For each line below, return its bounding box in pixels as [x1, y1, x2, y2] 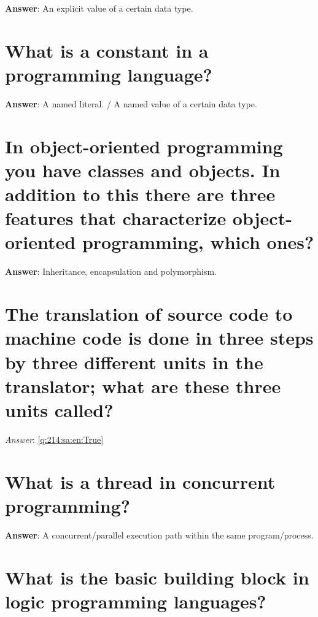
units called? [5, 397, 114, 422]
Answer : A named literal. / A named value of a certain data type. [5, 97, 257, 110]
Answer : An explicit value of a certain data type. [5, 2, 193, 14]
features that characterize [5, 205, 227, 231]
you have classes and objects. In [5, 157, 281, 182]
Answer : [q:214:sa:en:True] [5, 432, 104, 445]
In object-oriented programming [5, 133, 283, 158]
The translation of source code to [5, 301, 293, 326]
